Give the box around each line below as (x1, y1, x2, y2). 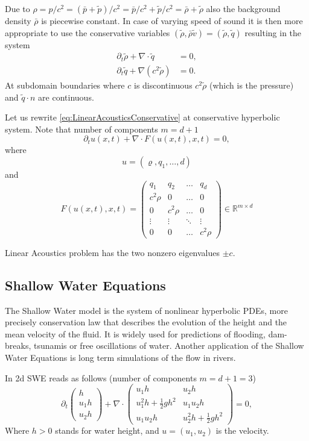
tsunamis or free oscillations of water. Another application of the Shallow (33, 339, 304, 352)
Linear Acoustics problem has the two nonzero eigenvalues (5, 246, 220, 258)
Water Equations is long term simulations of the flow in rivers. (5, 351, 236, 363)
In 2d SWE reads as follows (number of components (5, 371, 197, 384)
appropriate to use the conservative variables (5, 26, 170, 39)
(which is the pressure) (209, 78, 294, 91)
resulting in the (244, 26, 302, 39)
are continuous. (38, 90, 94, 103)
